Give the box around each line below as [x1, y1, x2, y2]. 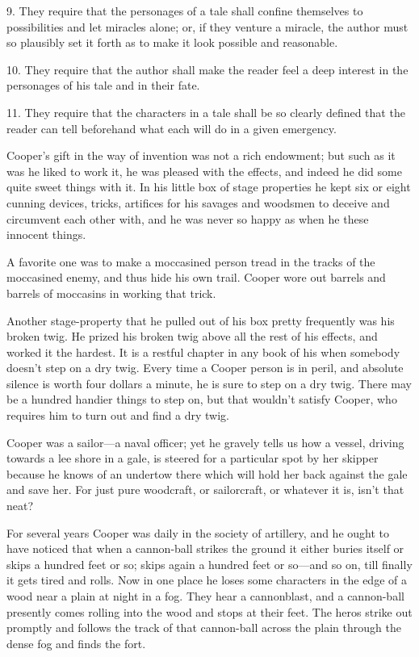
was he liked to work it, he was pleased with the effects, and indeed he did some [6, 162, 402, 179]
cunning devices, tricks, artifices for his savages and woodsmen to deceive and [6, 194, 390, 211]
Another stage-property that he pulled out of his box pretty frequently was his [6, 312, 395, 328]
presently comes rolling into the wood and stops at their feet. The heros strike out [6, 603, 413, 620]
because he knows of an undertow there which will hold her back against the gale [6, 465, 408, 482]
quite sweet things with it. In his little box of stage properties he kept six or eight [6, 178, 411, 195]
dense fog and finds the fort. [6, 634, 146, 651]
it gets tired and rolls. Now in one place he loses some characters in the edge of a [6, 571, 407, 588]
